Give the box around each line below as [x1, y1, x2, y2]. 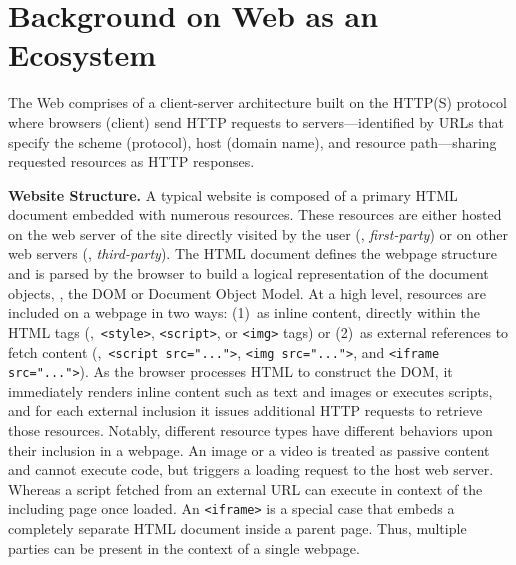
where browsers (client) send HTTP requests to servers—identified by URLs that [8, 111, 505, 132]
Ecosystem [8, 34, 157, 75]
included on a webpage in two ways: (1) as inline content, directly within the [8, 302, 480, 323]
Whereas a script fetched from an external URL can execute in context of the [8, 478, 483, 499]
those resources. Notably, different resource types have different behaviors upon [8, 420, 493, 440]
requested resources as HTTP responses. [8, 151, 255, 172]
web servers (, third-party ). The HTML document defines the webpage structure [8, 243, 497, 264]
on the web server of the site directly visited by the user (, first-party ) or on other [8, 223, 509, 244]
